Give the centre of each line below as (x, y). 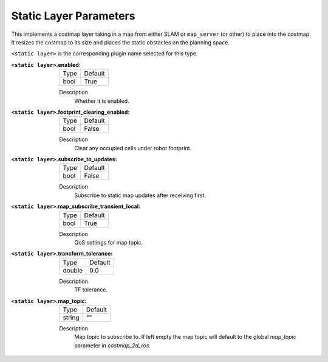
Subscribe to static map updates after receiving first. (140, 195)
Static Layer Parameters (73, 16)
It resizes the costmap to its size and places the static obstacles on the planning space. (121, 42)
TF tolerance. (91, 290)
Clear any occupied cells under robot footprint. (133, 148)
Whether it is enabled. (102, 101)
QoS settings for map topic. (109, 243)
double (73, 270)
